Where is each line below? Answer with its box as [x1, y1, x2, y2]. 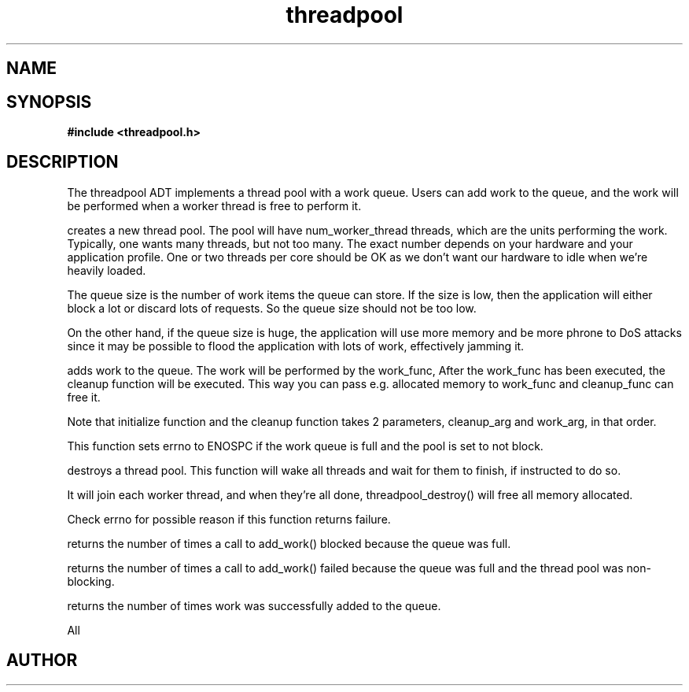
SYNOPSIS [6, 91, 92, 112]
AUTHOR [6, 650, 78, 671]
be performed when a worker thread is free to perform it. [67, 198, 362, 213]
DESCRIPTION [6, 152, 119, 172]
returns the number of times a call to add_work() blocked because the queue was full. [67, 536, 511, 550]
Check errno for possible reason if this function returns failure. [67, 512, 391, 526]
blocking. [67, 574, 115, 588]
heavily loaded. [67, 263, 146, 277]
